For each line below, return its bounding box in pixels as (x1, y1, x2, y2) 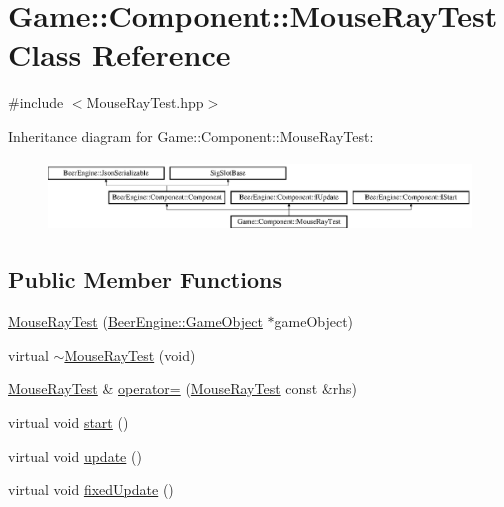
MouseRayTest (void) (64, 344, 196, 365)
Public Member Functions (8, 264, 282, 295)
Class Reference (8, 34, 231, 75)
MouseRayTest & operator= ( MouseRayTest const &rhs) (8, 378, 358, 399)
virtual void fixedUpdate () (8, 479, 174, 500)
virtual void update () (8, 445, 142, 466)
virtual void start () (8, 411, 129, 432)
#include (8, 92, 64, 113)
